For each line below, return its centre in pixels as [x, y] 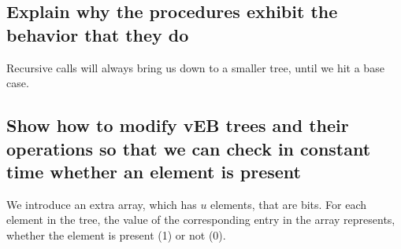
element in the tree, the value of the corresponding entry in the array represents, [201, 220]
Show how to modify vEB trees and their [178, 125]
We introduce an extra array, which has [102, 204]
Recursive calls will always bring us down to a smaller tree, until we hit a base [195, 67]
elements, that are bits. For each [289, 204]
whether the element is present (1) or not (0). [116, 234]
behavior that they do [98, 34]
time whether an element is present [154, 171]
